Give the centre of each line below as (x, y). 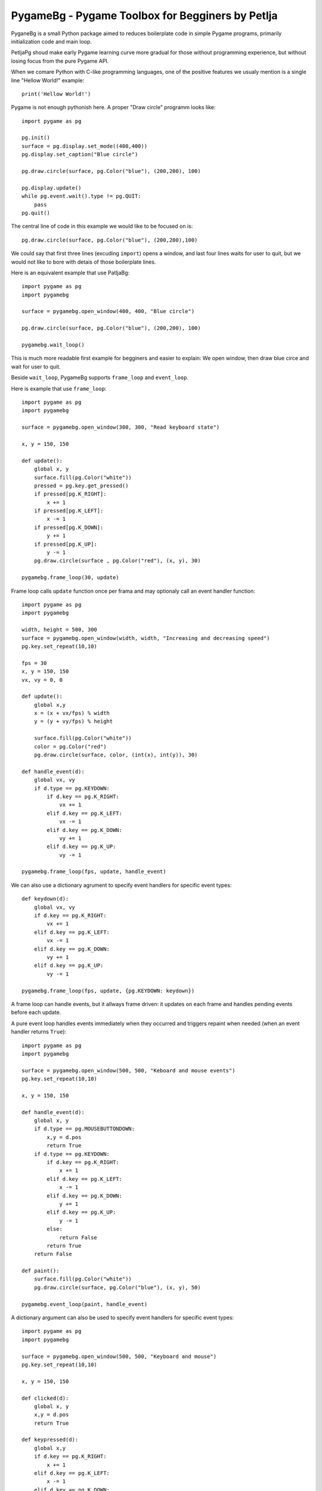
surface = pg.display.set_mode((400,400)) (85, 146)
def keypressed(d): (50, 1440)
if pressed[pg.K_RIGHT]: (70, 494)
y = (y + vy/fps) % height (73, 721)
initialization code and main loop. (52, 41)
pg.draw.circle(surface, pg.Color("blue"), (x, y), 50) (117, 1287)
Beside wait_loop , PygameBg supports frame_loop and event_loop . (100, 378)
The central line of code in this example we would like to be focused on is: (102, 226)
